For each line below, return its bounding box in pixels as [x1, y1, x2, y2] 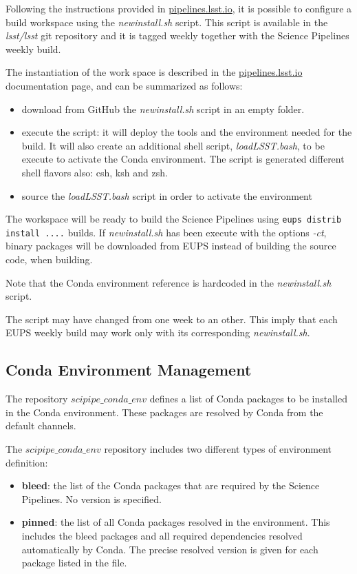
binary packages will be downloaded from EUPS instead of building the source [6, 238, 336, 253]
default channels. [6, 418, 76, 433]
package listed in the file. [21, 555, 127, 570]
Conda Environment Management [6, 359, 252, 380]
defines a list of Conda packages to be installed [149, 391, 347, 406]
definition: [6, 455, 48, 469]
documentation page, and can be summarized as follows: [6, 78, 243, 92]
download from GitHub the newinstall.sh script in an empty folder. [21, 101, 305, 116]
